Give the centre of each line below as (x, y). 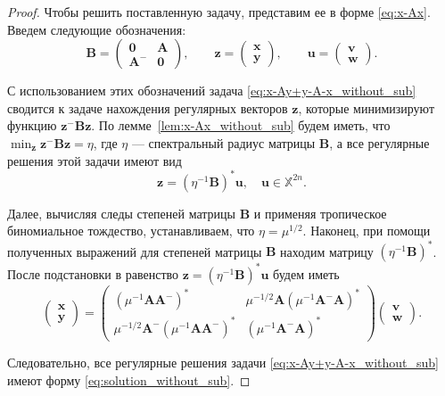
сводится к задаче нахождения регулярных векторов (148, 107)
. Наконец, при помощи (367, 231)
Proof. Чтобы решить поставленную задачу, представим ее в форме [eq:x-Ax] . (219, 12)
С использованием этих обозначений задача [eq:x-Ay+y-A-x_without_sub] (212, 91)
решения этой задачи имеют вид (95, 160)
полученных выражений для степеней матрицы (135, 251)
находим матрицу (327, 251)
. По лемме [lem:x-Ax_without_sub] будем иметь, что (241, 125)
